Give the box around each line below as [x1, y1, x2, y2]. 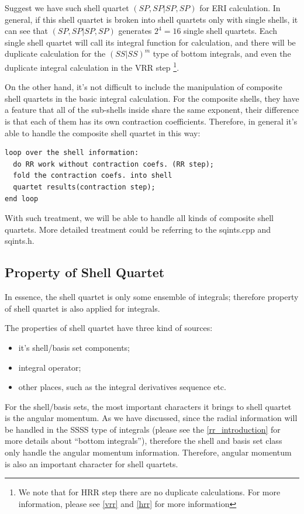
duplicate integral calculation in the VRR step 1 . [5, 59, 179, 73]
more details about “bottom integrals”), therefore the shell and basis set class [5, 434, 282, 447]
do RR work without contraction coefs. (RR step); [13, 160, 214, 168]
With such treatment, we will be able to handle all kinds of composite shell [5, 212, 274, 224]
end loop [5, 194, 39, 203]
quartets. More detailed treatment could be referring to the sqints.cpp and [5, 223, 271, 235]
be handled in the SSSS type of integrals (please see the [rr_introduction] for [5, 423, 281, 435]
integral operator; [18, 361, 81, 373]
